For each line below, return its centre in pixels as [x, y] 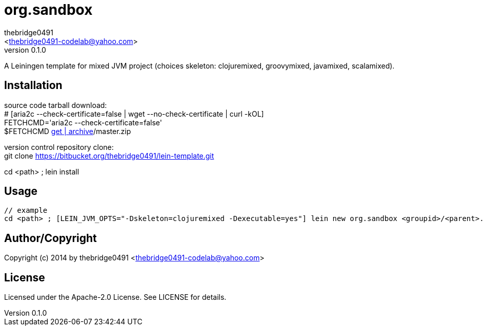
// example [26, 211]
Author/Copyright [51, 238]
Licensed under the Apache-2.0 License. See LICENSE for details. [115, 297]
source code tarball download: [56, 105]
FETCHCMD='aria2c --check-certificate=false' [83, 122]
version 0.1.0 [25, 50]
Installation [33, 85]
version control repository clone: [59, 147]
